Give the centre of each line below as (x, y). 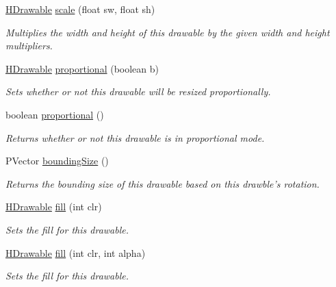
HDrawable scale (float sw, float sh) (80, 9)
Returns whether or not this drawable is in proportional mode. (135, 137)
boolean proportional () (55, 114)
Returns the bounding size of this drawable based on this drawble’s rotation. (163, 183)
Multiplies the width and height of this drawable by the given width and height (168, 32)
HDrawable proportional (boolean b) (82, 68)
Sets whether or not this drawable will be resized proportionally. (138, 91)
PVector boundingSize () (57, 161)
